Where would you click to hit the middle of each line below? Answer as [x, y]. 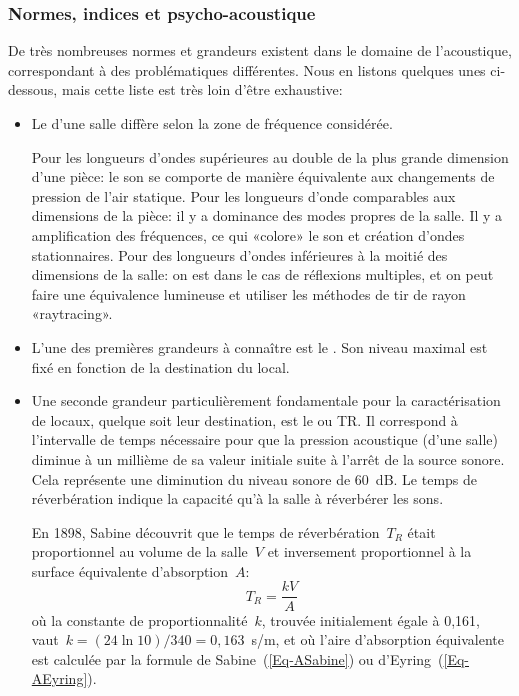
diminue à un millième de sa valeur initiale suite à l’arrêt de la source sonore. [268, 458]
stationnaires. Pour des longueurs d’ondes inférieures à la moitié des [239, 254]
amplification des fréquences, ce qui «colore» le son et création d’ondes [248, 234]
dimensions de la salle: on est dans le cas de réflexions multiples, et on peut [262, 274]
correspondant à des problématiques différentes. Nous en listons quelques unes [247, 69]
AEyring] [59, 678]
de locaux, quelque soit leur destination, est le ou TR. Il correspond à [244, 419]
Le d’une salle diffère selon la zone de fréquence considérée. [212, 123]
